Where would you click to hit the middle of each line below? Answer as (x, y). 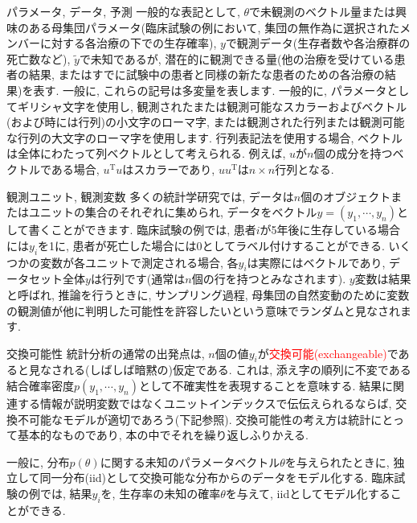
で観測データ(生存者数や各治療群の (318, 43)
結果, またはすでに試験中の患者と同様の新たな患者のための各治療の (206, 74)
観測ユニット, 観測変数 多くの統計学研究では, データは (150, 196)
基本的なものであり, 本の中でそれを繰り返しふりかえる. (163, 435)
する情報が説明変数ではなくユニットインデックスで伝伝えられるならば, (204, 404)
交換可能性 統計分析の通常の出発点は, (106, 353)
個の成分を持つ (353, 153)
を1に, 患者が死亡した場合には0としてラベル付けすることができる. (211, 245)
